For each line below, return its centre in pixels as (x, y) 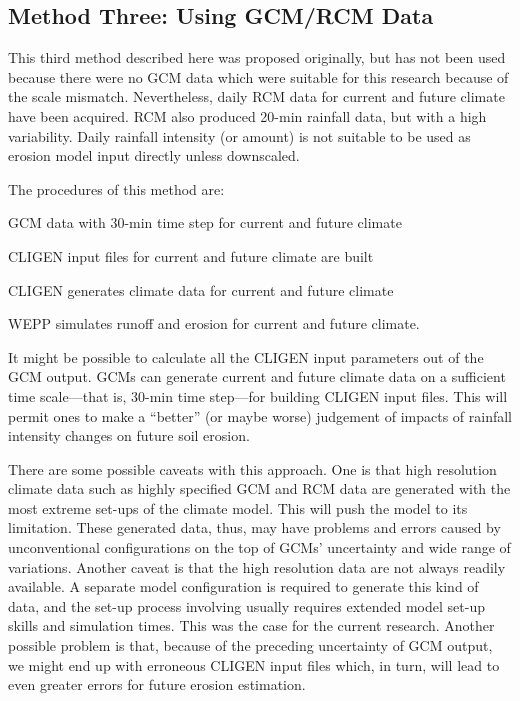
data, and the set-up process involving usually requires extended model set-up (246, 605)
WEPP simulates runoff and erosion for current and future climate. (214, 323)
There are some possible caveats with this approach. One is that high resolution (252, 468)
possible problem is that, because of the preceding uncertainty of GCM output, (250, 645)
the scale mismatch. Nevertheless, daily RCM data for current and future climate (256, 96)
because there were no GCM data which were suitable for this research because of (258, 76)
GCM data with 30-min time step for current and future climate (205, 222)
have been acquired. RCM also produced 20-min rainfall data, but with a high (247, 115)
